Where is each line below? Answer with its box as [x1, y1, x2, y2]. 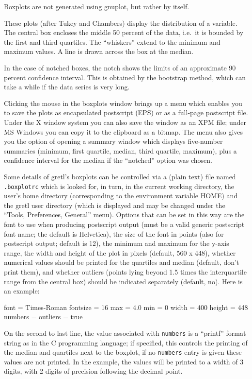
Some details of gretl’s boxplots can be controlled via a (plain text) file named [4, 171, 236, 181]
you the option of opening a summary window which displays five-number [4, 136, 223, 146]
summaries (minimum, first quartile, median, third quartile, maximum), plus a [4, 145, 237, 155]
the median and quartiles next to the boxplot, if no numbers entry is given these [4, 347, 242, 357]
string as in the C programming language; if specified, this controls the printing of [4, 337, 248, 347]
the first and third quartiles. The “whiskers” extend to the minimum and [4, 36, 220, 47]
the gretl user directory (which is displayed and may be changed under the [4, 200, 225, 210]
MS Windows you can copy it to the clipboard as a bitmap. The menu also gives [4, 126, 243, 137]
